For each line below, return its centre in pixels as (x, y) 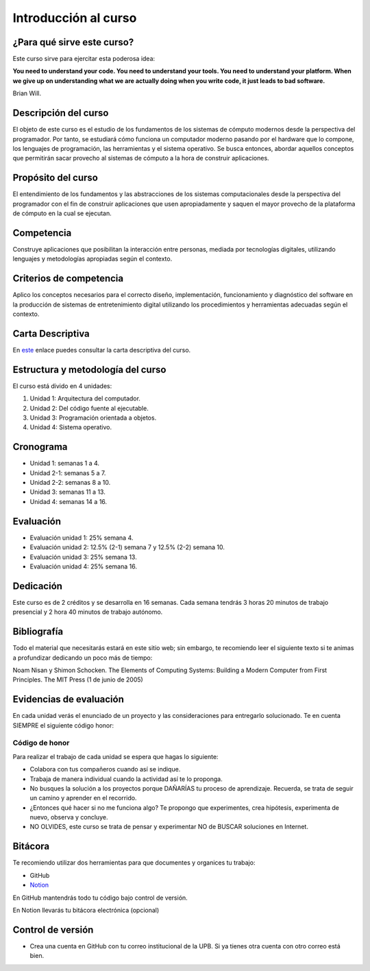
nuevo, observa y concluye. (69, 817)
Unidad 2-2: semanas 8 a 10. (70, 483)
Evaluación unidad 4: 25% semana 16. (83, 566)
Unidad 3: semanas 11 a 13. (67, 492)
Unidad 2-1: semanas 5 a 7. (68, 472)
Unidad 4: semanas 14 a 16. (69, 501)
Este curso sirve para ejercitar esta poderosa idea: (84, 59)
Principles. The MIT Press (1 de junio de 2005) (78, 680)
